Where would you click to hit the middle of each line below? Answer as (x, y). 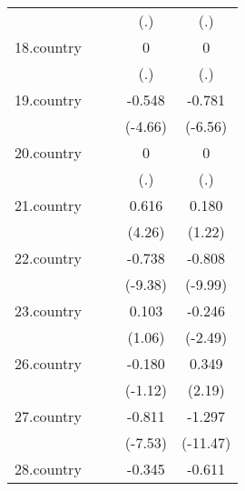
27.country (48, 416)
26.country (48, 363)
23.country (48, 311)
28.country (48, 469)
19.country (48, 100)
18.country (48, 47)
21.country (48, 205)
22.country (48, 258)
